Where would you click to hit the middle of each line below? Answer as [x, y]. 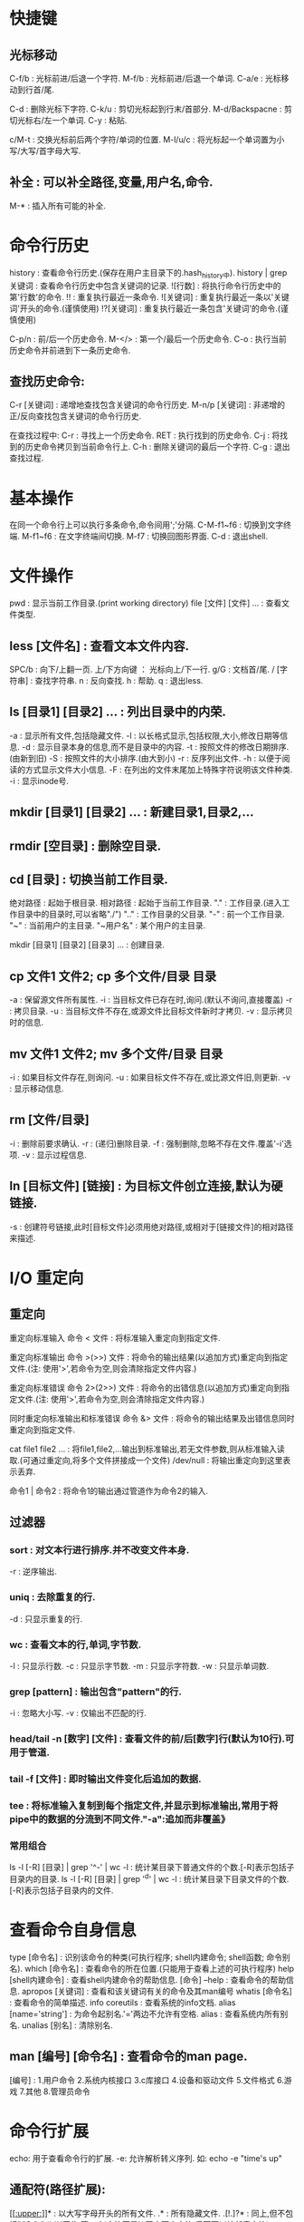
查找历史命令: [47, 381]
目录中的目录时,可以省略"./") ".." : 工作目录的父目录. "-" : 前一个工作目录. [151, 914]
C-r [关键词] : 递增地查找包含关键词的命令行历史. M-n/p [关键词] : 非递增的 [147, 405]
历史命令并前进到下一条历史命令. [70, 350]
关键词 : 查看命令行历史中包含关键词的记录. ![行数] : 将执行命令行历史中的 [146, 286]
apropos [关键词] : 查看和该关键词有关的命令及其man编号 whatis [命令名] [157, 1991]
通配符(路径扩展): [57, 2190]
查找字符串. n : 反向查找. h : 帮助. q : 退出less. [119, 681]
